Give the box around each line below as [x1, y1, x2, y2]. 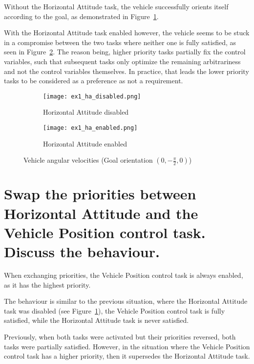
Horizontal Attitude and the [4, 203, 198, 223]
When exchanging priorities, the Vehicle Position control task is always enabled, [4, 269, 243, 280]
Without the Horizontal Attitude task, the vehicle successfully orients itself [4, 1, 229, 11]
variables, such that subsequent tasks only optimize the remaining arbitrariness [4, 56, 241, 66]
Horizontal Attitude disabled [43, 107, 129, 117]
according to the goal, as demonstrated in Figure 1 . [4, 11, 159, 21]
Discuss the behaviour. [4, 242, 160, 261]
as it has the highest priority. [4, 279, 91, 290]
